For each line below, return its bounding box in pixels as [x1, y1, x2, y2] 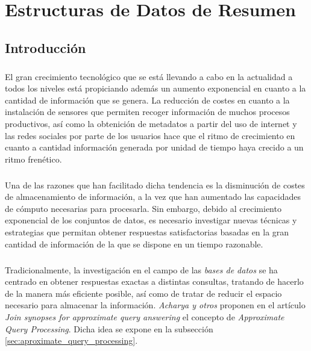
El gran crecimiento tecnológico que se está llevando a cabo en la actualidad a [5, 70, 293, 82]
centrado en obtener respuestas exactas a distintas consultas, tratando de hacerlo [5, 275, 304, 288]
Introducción [5, 38, 86, 57]
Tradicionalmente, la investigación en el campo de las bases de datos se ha [5, 263, 278, 276]
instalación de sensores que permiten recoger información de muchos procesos [5, 105, 290, 118]
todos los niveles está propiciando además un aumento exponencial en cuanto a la [5, 82, 306, 95]
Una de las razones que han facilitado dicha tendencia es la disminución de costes [5, 178, 305, 191]
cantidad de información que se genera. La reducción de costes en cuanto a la [5, 93, 290, 106]
